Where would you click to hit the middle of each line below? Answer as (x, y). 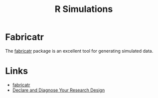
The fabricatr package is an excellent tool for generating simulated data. (79, 51)
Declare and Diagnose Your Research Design (59, 90)
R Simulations (84, 9)
